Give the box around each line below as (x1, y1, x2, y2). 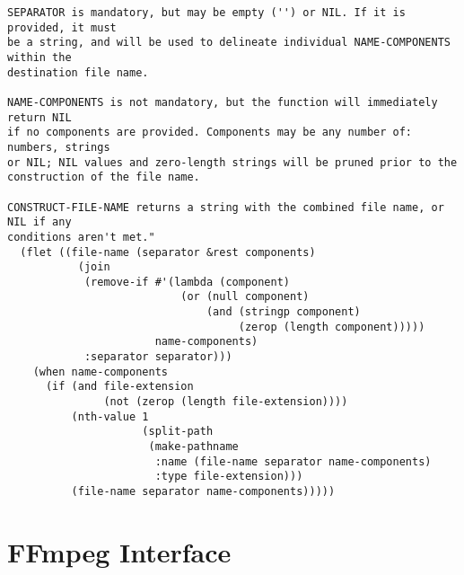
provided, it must (7, 21, 117, 34)
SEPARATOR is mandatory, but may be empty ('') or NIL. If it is (7, 6, 406, 19)
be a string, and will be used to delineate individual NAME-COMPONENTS (7, 36, 451, 49)
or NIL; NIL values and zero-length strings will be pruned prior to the (7, 155, 458, 169)
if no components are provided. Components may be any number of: (7, 126, 413, 139)
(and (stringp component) (206, 305, 361, 319)
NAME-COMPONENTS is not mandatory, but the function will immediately (7, 95, 438, 109)
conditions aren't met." (7, 230, 155, 243)
